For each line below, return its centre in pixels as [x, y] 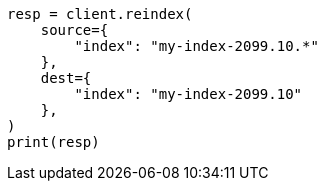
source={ [74, 30]
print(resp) [53, 142]
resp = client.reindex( [100, 14]
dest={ [66, 78]
